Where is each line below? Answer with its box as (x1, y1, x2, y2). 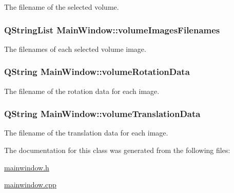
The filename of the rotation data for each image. (4, 85, 160, 96)
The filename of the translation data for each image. (4, 127, 168, 138)
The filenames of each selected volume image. (4, 43, 146, 54)
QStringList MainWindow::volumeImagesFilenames (4, 23, 220, 36)
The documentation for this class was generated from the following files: (4, 145, 230, 156)
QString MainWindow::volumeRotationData (4, 65, 190, 78)
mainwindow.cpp (4, 179, 56, 190)
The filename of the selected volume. (4, 2, 119, 12)
